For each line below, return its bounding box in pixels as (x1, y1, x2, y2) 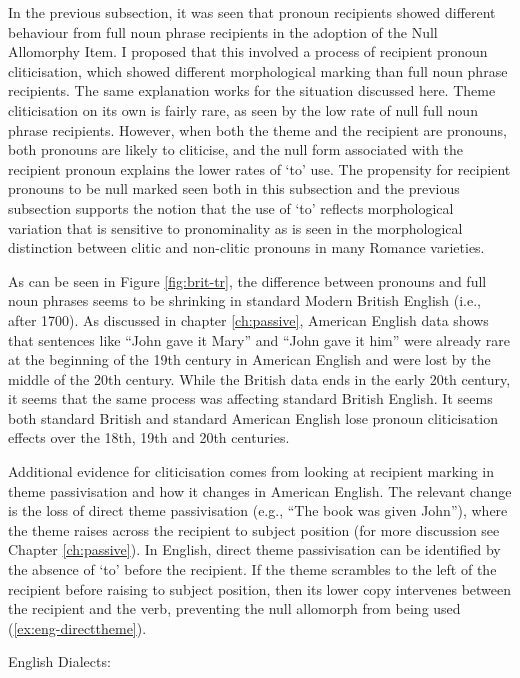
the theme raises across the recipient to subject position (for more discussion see (8, 519, 500, 540)
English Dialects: (8, 651, 111, 672)
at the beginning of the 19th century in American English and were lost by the (8, 349, 491, 370)
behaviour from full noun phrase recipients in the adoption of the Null (8, 21, 438, 42)
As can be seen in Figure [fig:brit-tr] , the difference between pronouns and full (8, 270, 487, 291)
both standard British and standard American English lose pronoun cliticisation (8, 407, 498, 428)
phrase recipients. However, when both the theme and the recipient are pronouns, (8, 119, 508, 140)
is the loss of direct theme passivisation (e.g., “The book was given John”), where (8, 500, 508, 521)
